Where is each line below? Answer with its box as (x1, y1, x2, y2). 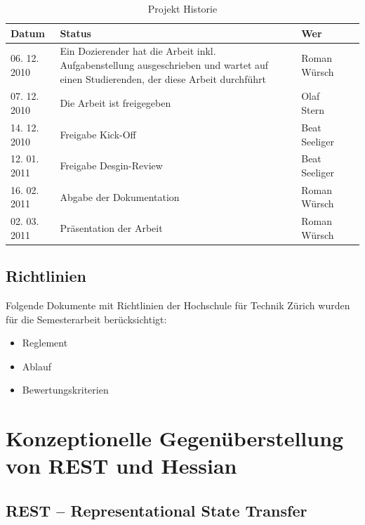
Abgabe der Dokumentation (60, 189, 180, 204)
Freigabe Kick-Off (60, 127, 136, 141)
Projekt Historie (147, 1, 218, 15)
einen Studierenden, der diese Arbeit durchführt (60, 71, 266, 86)
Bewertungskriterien (22, 382, 109, 397)
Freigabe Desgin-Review (60, 158, 163, 173)
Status (60, 25, 91, 40)
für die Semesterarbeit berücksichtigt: (6, 311, 167, 326)
